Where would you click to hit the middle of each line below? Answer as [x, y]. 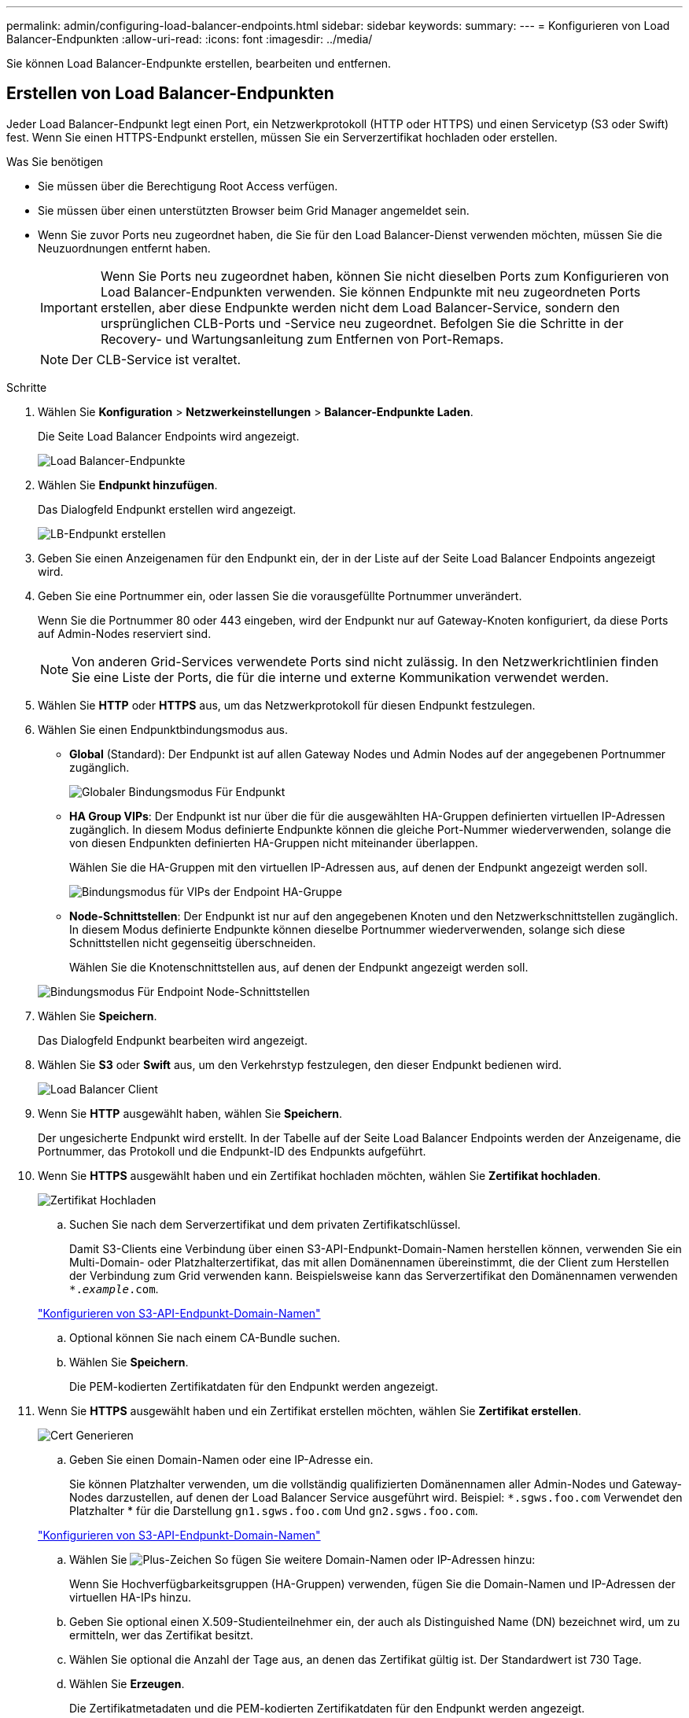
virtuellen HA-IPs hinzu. [130, 1597]
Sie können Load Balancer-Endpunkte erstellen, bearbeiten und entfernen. [199, 63]
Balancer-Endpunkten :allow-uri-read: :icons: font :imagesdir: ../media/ [190, 39]
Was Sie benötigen [55, 161]
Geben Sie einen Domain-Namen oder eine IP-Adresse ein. [221, 1459]
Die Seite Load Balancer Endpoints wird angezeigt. [169, 436]
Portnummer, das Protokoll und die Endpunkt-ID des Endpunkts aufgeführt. [232, 1151]
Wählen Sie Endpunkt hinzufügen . [128, 485]
